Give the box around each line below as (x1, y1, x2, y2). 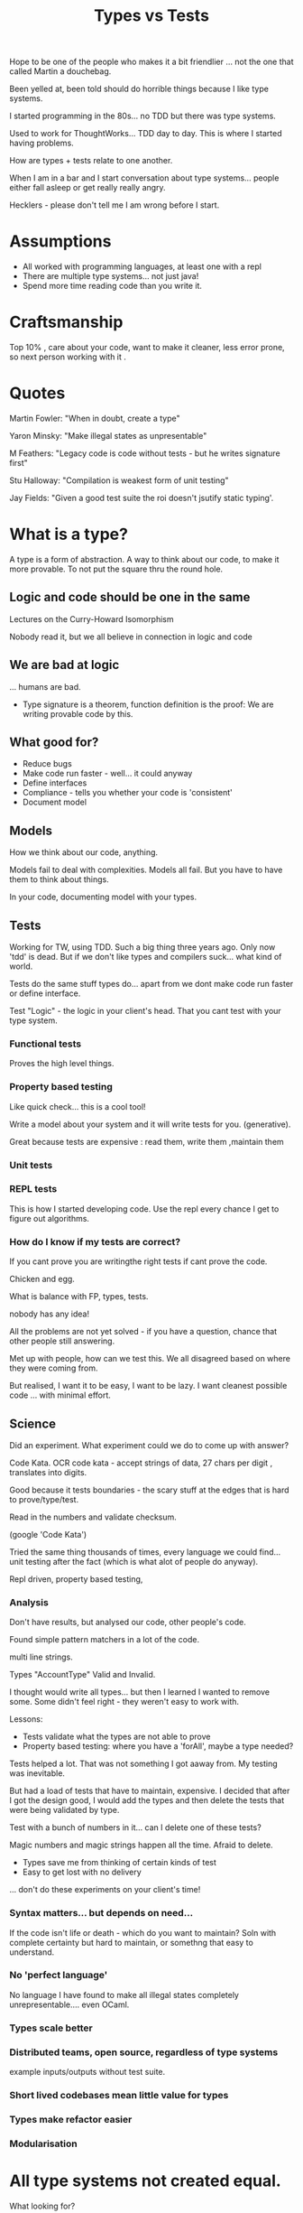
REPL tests (9, 1183, 58, 1195)
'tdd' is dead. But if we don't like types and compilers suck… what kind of (9, 952, 282, 962)
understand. (9, 1947, 55, 1957)
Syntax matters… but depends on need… (9, 1907, 194, 1920)
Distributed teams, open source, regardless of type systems (9, 2046, 279, 2059)
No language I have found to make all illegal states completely (9, 1989, 239, 2000)
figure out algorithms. (9, 1213, 90, 1223)
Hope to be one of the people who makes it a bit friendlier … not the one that (9, 56, 294, 68)
